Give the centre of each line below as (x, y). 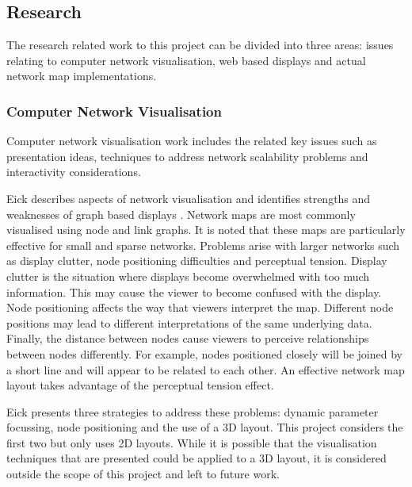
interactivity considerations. (74, 172)
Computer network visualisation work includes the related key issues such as (192, 141)
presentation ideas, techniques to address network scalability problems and (187, 156)
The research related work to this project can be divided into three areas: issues (200, 45)
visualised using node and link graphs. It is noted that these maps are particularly (206, 230)
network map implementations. (82, 76)
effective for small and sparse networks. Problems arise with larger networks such (203, 245)
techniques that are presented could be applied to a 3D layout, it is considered (196, 458)
